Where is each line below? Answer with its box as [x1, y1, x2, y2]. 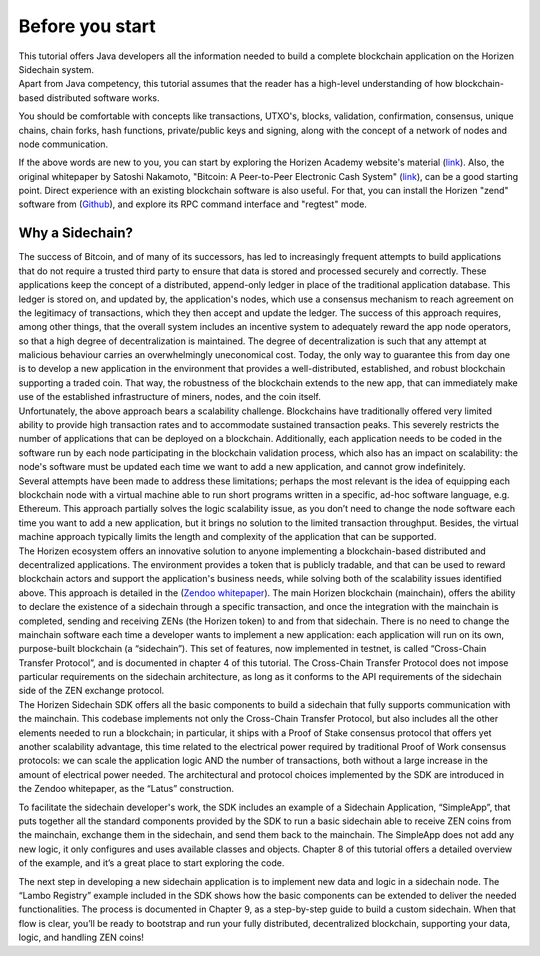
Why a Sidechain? [18, 225, 134, 242]
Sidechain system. [18, 63, 95, 75]
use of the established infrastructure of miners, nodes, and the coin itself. [18, 391, 322, 403]
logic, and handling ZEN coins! [18, 931, 145, 944]
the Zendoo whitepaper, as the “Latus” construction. [18, 783, 235, 795]
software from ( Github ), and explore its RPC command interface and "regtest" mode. [18, 198, 367, 210]
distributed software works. [46, 91, 160, 104]
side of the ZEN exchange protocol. [18, 685, 165, 697]
